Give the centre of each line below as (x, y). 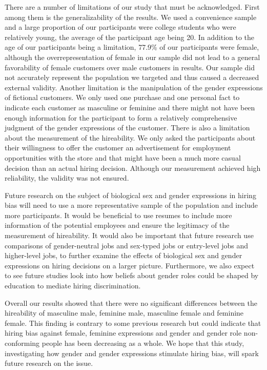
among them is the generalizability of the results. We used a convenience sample (131, 17)
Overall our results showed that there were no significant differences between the (131, 303)
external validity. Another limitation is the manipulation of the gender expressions (134, 87)
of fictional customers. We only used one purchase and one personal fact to (122, 97)
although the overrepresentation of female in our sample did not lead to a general (132, 57)
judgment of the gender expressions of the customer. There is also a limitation (127, 128)
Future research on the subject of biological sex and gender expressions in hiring (130, 195)
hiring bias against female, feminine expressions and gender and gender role (123, 333)
